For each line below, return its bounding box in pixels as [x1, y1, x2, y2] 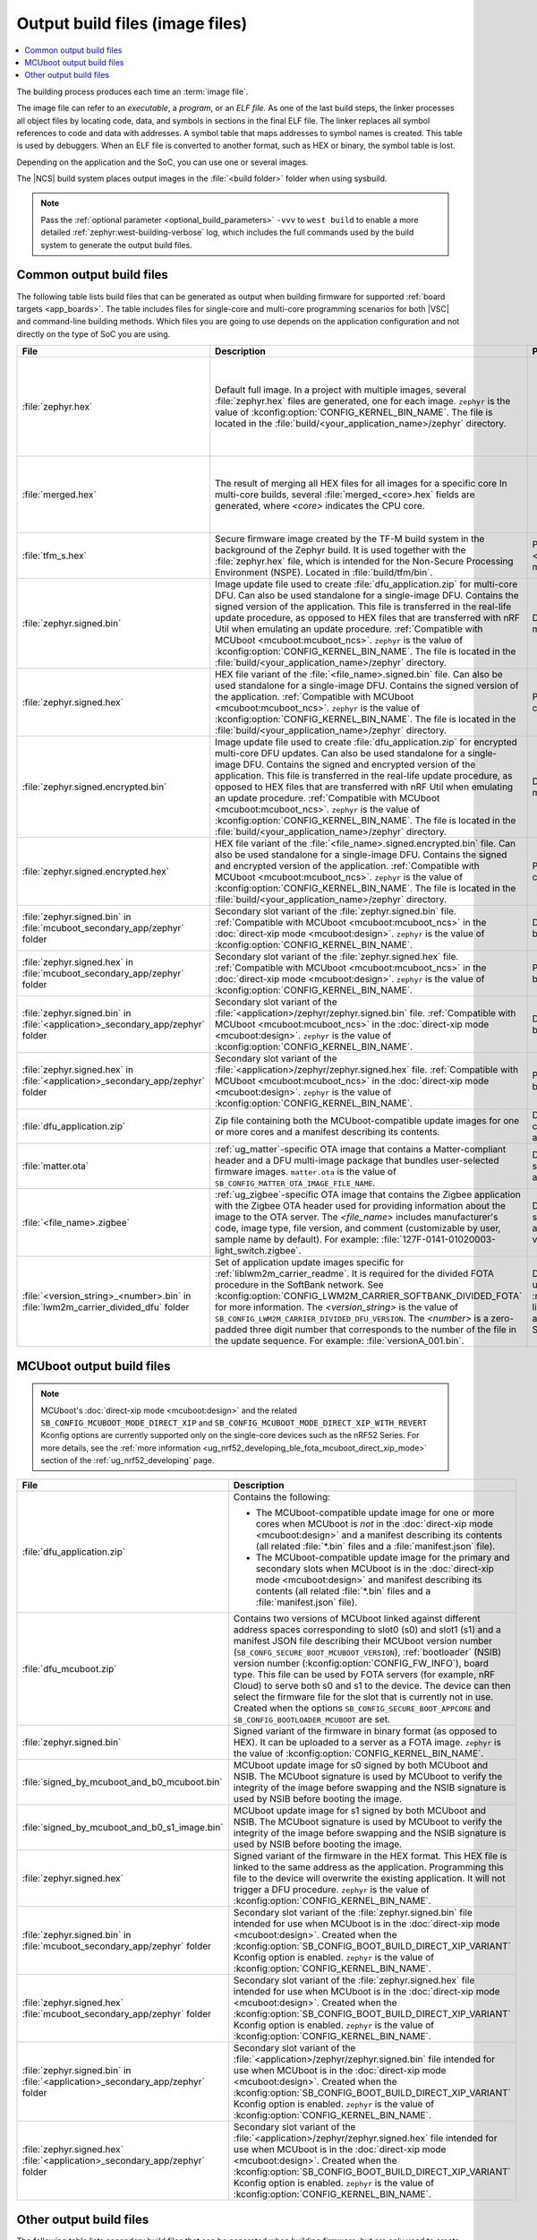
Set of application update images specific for [215, 1256, 405, 1269]
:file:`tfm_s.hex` [21, 549, 87, 562]
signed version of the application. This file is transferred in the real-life [215, 600, 512, 613]
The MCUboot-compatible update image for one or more [255, 1506, 495, 1519]
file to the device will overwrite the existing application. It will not [233, 1873, 506, 1885]
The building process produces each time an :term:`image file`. [16, 86, 249, 97]
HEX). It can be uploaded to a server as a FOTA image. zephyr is [233, 1736, 501, 1749]
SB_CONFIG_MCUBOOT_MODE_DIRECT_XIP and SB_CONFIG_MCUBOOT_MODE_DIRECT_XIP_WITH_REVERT [40, 1417, 428, 1428]
